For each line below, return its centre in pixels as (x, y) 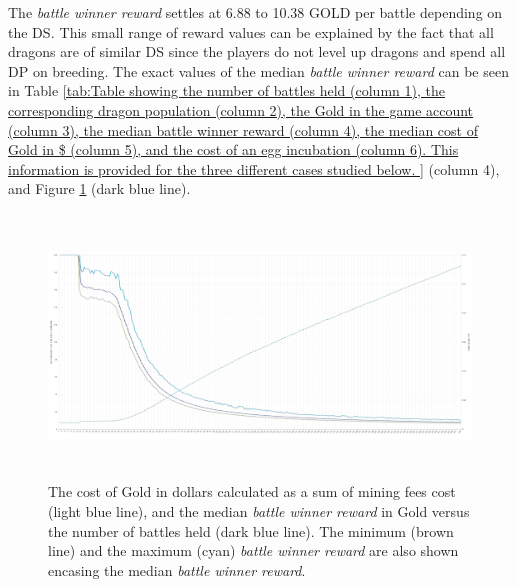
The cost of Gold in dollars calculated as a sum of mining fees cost (252, 491)
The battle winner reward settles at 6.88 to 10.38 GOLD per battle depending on (255, 12)
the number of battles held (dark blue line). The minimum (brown (251, 530)
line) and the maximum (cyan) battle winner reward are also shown (253, 550)
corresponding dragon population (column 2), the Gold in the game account (241, 109)
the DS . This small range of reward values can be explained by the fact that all (251, 31)
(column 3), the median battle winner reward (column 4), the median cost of (243, 129)
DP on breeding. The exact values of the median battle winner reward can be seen (258, 70)
